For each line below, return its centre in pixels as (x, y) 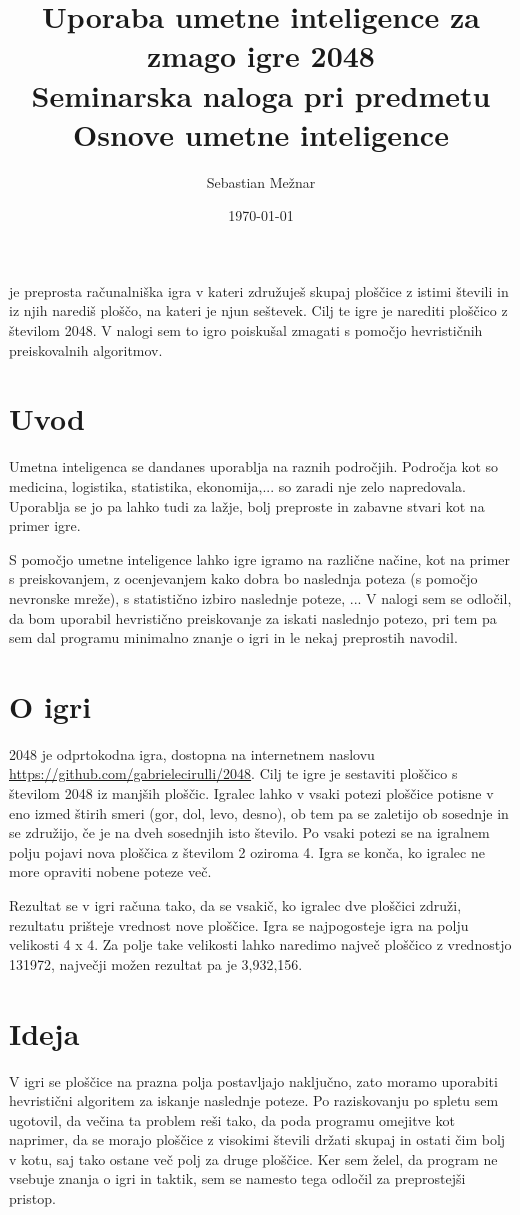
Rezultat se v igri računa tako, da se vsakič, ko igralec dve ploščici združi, (235, 905)
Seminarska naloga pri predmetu (261, 94)
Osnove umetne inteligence (261, 133)
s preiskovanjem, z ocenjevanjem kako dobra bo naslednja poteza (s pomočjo (243, 578)
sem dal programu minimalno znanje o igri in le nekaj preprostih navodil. (233, 637)
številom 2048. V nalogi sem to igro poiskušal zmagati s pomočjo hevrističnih (246, 330)
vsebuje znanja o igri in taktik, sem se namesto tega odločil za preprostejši (237, 1178)
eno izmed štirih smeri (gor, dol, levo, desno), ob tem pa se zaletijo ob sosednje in (259, 812)
